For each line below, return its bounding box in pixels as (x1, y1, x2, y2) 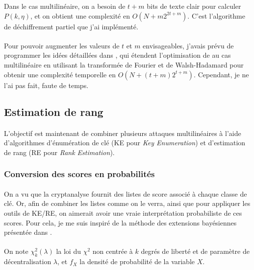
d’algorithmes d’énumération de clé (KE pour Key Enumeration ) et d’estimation (4, 137, 246, 148)
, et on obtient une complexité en (30, 10, 130, 21)
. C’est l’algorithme (187, 10, 245, 21)
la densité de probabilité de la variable (79, 256, 195, 267)
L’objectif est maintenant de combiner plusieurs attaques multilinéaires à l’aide (4, 128, 241, 138)
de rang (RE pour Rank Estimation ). (4, 147, 115, 157)
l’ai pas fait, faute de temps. (4, 80, 89, 90)
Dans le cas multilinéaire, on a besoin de (4, 1, 126, 11)
